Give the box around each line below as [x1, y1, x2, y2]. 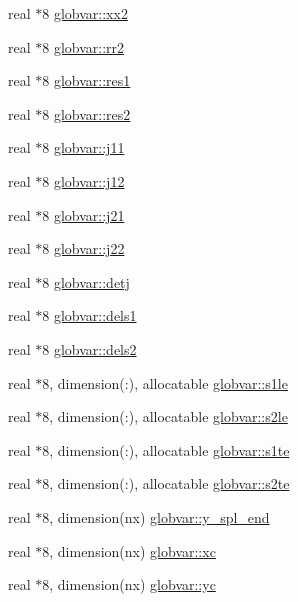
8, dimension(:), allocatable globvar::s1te [42, 439, 290, 460]
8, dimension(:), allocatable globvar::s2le [42, 406, 288, 427]
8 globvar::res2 [42, 103, 131, 124]
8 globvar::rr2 [42, 36, 125, 57]
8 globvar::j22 [42, 238, 125, 259]
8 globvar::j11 [42, 137, 125, 158]
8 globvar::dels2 [42, 338, 137, 359]
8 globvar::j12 [42, 170, 125, 191]
